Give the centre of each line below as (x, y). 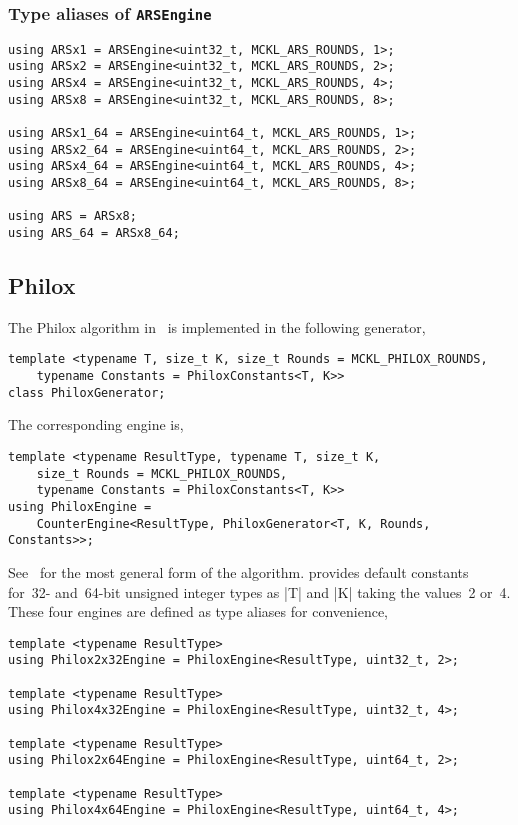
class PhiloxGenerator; (87, 392)
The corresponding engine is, (96, 424)
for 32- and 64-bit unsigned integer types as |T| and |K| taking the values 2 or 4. (259, 591)
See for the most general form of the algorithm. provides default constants (238, 571)
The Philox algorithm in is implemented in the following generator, (217, 326)
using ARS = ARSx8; (72, 216)
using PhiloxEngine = (80, 506)
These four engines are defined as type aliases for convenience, (198, 611)
